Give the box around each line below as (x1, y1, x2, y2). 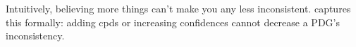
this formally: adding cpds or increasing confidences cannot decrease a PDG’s (6, 15, 340, 29)
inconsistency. (6, 28, 65, 43)
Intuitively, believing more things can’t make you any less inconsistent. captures (6, 1, 351, 15)
